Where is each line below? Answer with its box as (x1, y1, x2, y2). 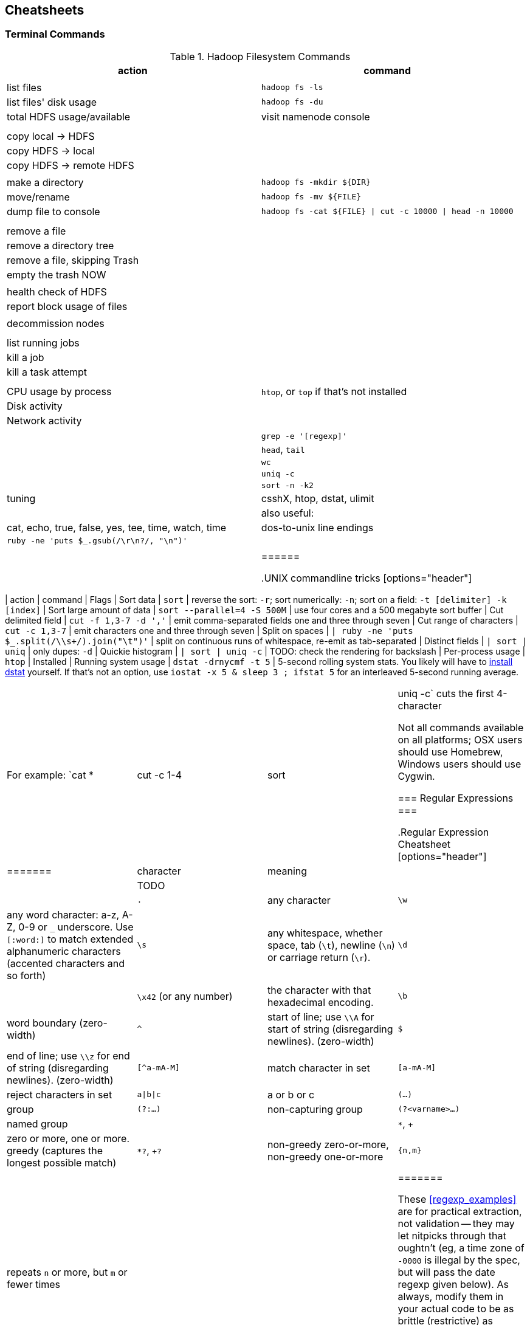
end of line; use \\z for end (7, 1049, 130, 1062)
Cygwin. (397, 769, 435, 782)
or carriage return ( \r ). (267, 951, 371, 963)
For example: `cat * (7, 768, 94, 781)
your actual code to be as (397, 1302, 514, 1315)
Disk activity (7, 399, 63, 412)
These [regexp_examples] (397, 1192, 517, 1205)
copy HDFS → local (7, 144, 95, 157)
